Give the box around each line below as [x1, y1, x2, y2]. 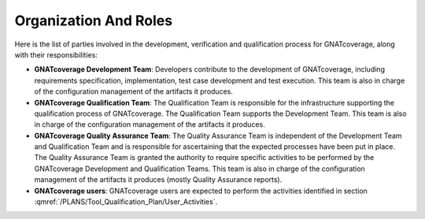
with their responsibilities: [14, 50, 98, 59]
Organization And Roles [14, 12, 173, 29]
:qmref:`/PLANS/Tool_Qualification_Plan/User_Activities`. [34, 197, 218, 206]
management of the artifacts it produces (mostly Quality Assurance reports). [34, 175, 283, 184]
